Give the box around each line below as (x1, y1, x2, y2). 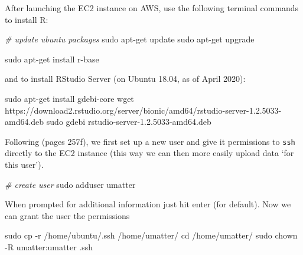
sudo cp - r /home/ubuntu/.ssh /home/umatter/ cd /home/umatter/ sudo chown (5, 229, 298, 241)
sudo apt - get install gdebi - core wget (5, 92, 134, 104)
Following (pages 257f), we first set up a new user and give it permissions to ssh (5, 135, 295, 147)
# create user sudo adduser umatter (5, 178, 136, 190)
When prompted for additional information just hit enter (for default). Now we (5, 198, 291, 210)
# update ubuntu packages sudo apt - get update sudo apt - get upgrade (5, 33, 255, 45)
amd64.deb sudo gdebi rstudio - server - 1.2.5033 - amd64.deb (5, 115, 211, 128)
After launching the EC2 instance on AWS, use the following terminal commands (5, 2, 299, 14)
